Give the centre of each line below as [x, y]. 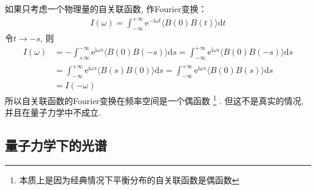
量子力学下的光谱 [56, 145]
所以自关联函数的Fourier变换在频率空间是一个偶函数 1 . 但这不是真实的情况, [154, 100]
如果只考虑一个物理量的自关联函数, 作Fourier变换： [106, 9]
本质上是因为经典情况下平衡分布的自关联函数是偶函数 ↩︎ [129, 180]
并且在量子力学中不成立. [53, 112]
